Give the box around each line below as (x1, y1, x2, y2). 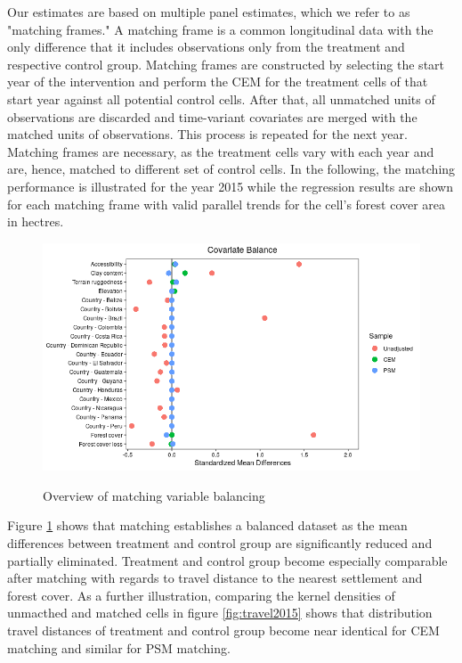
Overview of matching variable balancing (43, 486, 265, 504)
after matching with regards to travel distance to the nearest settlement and (7, 569, 423, 587)
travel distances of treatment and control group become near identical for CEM (7, 621, 440, 640)
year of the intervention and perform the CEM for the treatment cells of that (7, 72, 428, 91)
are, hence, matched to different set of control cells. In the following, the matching (7, 160, 456, 178)
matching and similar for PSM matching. (7, 638, 231, 657)
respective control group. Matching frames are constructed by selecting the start (7, 54, 445, 73)
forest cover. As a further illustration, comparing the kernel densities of (7, 585, 395, 604)
